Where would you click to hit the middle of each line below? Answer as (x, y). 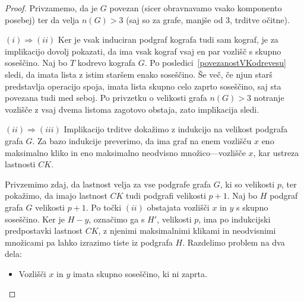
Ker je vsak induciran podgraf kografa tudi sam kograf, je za (168, 39)
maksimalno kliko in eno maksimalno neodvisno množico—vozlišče (125, 152)
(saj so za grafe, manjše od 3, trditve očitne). (208, 19)
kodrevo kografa (107, 63)
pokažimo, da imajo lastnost (56, 195)
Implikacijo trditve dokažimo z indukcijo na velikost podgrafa (176, 129)
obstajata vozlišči (178, 207)
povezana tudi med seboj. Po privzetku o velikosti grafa (106, 98)
